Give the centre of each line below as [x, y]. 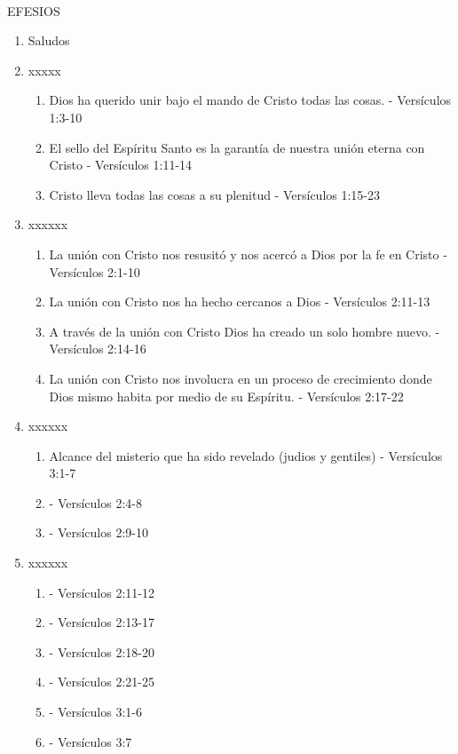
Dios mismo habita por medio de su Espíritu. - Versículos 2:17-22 [226, 396]
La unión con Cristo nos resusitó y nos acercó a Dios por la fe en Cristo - [248, 254]
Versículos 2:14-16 [98, 349]
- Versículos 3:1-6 [95, 712]
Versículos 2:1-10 [95, 271]
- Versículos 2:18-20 [102, 651]
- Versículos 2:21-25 [102, 682]
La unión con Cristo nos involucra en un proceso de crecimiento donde [241, 378]
